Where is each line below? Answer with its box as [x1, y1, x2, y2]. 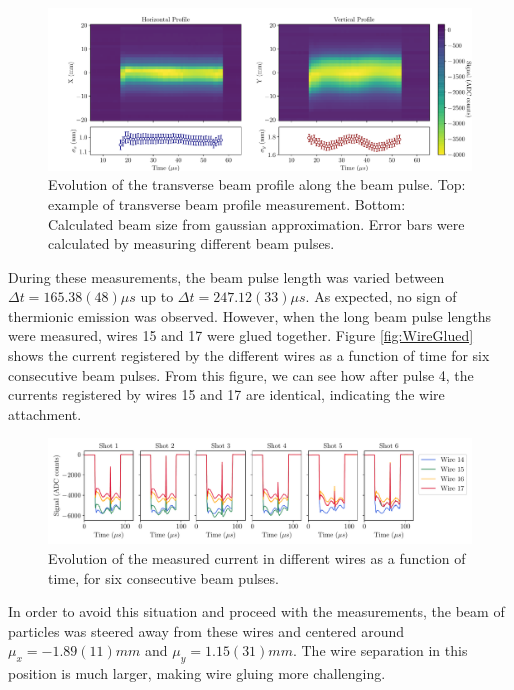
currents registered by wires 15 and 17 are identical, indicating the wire [8, 384, 445, 405]
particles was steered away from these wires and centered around [8, 620, 405, 641]
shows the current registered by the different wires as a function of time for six [8, 345, 490, 366]
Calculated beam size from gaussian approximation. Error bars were [48, 213, 465, 234]
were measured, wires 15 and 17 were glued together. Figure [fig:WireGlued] [8, 325, 474, 346]
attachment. [8, 403, 82, 424]
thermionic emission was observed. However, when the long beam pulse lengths [8, 305, 492, 326]
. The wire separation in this [292, 640, 468, 661]
